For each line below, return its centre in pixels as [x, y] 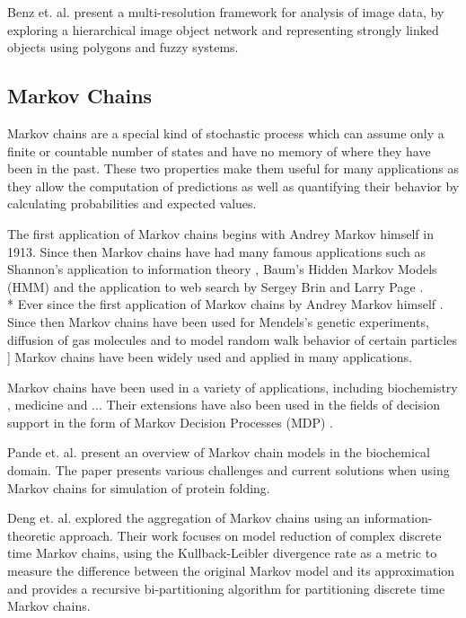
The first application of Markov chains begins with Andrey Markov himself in [220, 233]
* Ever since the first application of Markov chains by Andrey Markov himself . [225, 304]
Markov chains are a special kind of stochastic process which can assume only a [226, 132]
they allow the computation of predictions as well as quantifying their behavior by [233, 185]
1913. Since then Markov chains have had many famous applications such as [216, 251]
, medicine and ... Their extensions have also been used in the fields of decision [224, 405]
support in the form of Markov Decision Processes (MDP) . [171, 422]
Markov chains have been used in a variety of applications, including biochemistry [233, 387]
